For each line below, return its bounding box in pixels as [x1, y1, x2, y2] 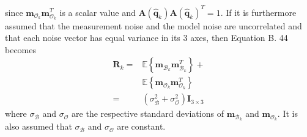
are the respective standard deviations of [72, 107, 224, 120]
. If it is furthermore [220, 6, 297, 18]
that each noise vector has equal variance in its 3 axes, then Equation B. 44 [5, 31, 288, 44]
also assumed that [5, 120, 72, 133]
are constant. [117, 120, 166, 133]
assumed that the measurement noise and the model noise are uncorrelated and [5, 19, 302, 32]
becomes [5, 43, 37, 56]
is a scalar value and [59, 6, 136, 18]
